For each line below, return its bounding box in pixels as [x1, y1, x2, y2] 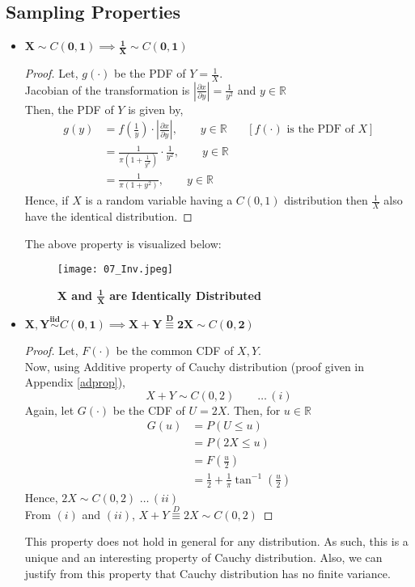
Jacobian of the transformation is [24, 81, 190, 98]
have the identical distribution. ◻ [24, 208, 193, 225]
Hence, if [24, 192, 69, 209]
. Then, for [227, 401, 281, 418]
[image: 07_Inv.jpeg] [57, 264, 173, 276]
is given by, [128, 100, 184, 117]
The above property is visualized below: [24, 234, 222, 251]
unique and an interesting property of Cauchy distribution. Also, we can [24, 548, 383, 565]
